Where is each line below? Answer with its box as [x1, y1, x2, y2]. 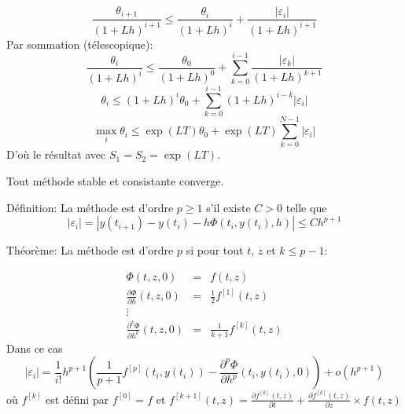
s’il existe [206, 199, 251, 215]
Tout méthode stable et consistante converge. [6, 173, 224, 189]
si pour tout [186, 242, 244, 258]
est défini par [45, 390, 109, 407]
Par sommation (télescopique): [6, 35, 153, 52]
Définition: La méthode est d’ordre [6, 199, 174, 215]
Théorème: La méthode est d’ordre [6, 242, 174, 258]
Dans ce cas [6, 339, 63, 356]
